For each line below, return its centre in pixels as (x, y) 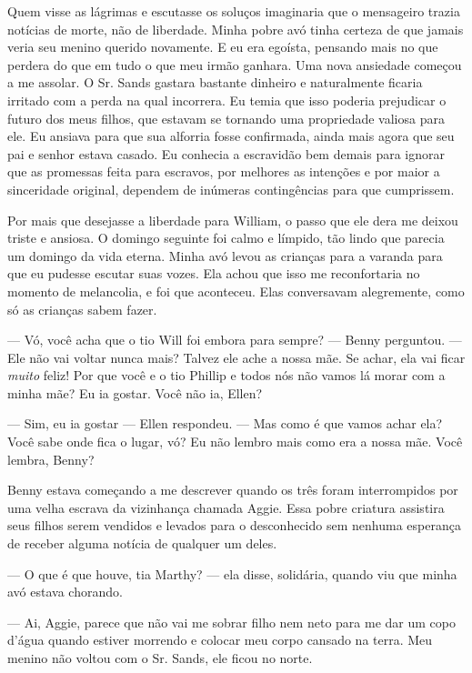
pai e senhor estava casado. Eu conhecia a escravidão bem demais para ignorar (226, 153)
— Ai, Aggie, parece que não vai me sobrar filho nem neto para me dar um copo (231, 622)
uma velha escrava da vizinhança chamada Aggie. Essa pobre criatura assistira (226, 507)
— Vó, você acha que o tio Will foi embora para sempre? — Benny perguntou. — (235, 340)
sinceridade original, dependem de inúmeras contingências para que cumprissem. (231, 189)
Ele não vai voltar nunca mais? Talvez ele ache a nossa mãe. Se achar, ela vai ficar (236, 357)
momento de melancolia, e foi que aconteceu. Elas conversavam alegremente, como (236, 291)
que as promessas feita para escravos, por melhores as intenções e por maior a (224, 171)
